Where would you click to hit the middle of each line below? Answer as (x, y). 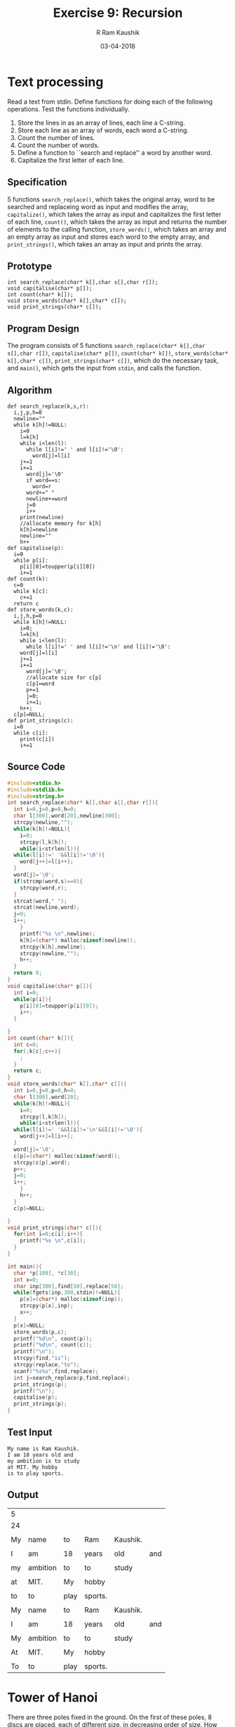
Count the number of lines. (56, 137)
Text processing (55, 82)
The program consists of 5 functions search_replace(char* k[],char (106, 346)
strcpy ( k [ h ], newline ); (53, 947)
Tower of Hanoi (53, 1697)
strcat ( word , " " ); (41, 901)
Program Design (43, 329)
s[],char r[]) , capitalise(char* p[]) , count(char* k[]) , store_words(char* (118, 353)
